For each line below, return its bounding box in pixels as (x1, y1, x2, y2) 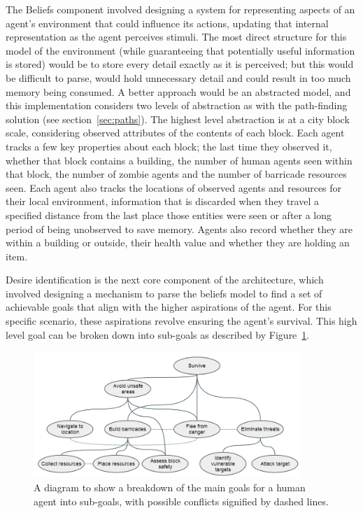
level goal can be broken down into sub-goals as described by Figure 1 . (6, 327, 310, 342)
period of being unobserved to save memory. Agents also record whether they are (6, 221, 353, 236)
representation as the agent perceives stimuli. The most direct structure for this (6, 29, 347, 44)
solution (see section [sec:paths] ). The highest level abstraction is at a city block (6, 111, 350, 126)
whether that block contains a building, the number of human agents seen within (6, 153, 353, 167)
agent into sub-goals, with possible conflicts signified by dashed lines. (34, 493, 329, 508)
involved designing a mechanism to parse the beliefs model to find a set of (6, 286, 322, 300)
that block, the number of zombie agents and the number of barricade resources (6, 167, 347, 181)
